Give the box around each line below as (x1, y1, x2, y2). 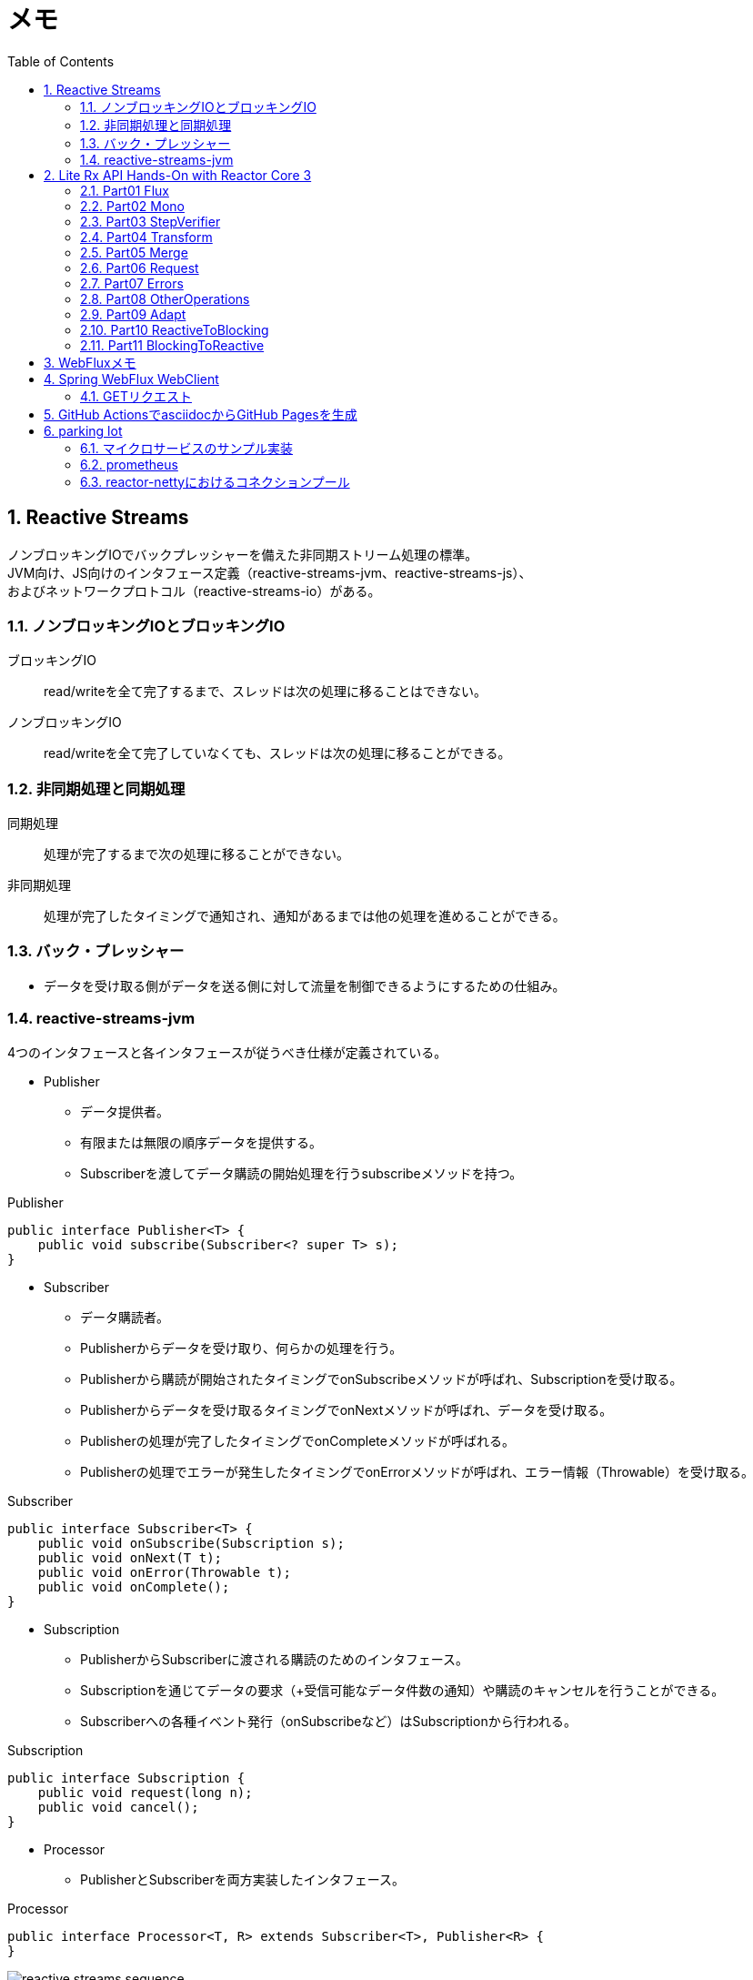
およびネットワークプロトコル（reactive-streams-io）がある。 (7, 582, 381, 599)
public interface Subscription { (7, 1770, 246, 1785)
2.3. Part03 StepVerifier (80, 213, 221, 229)
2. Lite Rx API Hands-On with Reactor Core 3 (44, 167, 312, 183)
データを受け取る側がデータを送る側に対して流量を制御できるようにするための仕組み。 (44, 977, 566, 994)
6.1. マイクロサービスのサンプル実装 (80, 439, 293, 456)
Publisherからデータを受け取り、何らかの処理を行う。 (80, 1339, 403, 1356)
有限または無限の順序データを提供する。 (80, 1134, 322, 1150)
